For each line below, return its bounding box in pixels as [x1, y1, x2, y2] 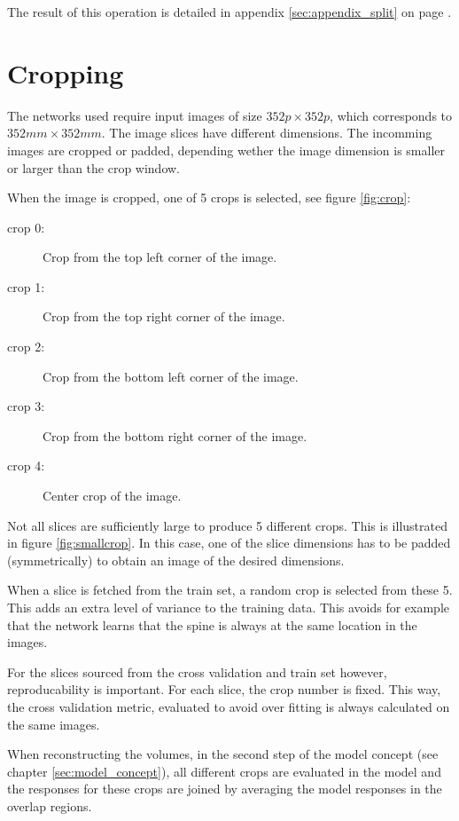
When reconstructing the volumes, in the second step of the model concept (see [7, 745, 439, 763]
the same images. [7, 714, 100, 733]
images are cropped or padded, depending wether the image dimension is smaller [7, 140, 445, 159]
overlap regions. [7, 796, 92, 815]
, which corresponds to [330, 106, 453, 124]
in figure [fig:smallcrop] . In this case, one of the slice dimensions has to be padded [7, 533, 451, 552]
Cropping [7, 54, 124, 91]
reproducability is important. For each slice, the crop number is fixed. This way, [7, 680, 441, 699]
